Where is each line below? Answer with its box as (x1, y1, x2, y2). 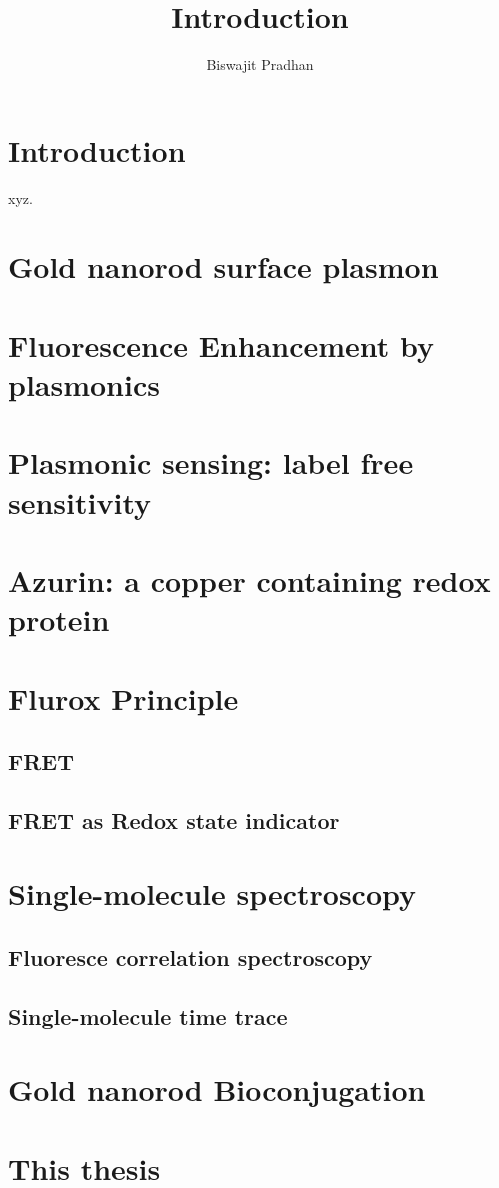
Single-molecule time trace (8, 1000, 288, 1031)
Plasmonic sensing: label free (8, 442, 414, 483)
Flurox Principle (8, 677, 239, 718)
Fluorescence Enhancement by (8, 324, 435, 365)
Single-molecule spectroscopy (8, 873, 417, 914)
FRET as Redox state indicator (8, 804, 340, 835)
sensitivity (8, 481, 151, 522)
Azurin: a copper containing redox (8, 559, 491, 600)
